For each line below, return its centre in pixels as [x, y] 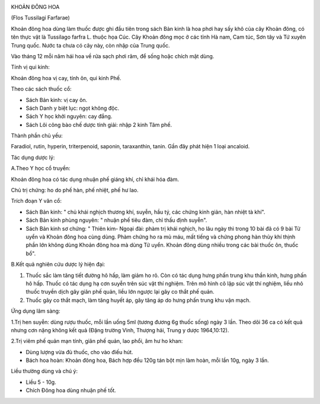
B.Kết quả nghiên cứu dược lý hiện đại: [58, 265]
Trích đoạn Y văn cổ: [36, 201]
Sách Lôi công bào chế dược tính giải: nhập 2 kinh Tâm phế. [99, 125]
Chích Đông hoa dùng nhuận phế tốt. [71, 390]
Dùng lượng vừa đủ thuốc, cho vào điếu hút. [79, 352]
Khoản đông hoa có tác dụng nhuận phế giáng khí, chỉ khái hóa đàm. [95, 179]
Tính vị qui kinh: [30, 67]
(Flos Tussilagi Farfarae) [41, 18]
